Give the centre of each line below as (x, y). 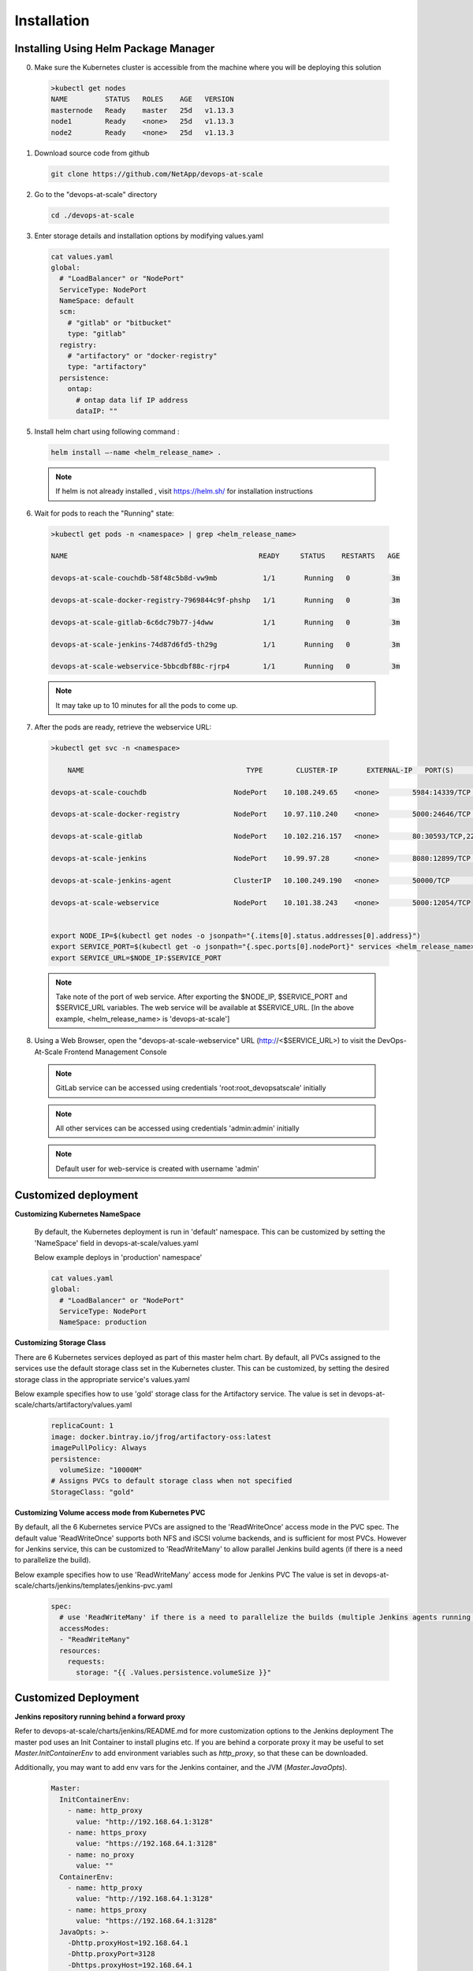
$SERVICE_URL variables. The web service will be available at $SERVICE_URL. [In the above (205, 1008)
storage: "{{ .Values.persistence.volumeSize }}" (174, 1673)
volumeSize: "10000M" (101, 1470)
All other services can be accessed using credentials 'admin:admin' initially (177, 1128)
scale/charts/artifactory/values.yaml (73, 1405)
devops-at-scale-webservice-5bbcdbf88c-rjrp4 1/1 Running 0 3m (225, 667)
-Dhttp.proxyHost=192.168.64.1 (128, 1943)
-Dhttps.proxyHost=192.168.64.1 (130, 1965)
